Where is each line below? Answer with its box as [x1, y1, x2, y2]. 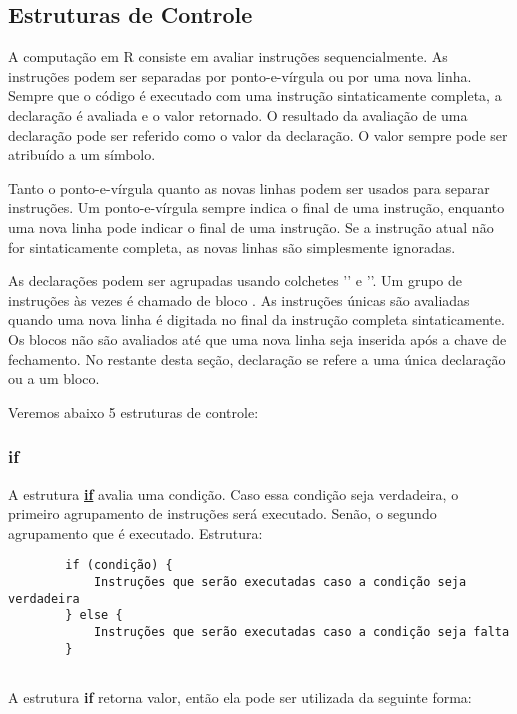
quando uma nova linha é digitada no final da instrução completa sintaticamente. [8, 309, 505, 330]
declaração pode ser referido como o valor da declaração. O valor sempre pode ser [8, 124, 508, 145]
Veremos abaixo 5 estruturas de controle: [8, 401, 259, 422]
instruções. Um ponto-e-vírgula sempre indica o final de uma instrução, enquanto [8, 197, 505, 218]
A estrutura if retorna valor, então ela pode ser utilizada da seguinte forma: [8, 686, 472, 707]
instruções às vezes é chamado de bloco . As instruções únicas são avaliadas [8, 289, 470, 310]
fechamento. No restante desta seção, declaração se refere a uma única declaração [8, 348, 506, 369]
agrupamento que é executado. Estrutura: [8, 522, 263, 543]
